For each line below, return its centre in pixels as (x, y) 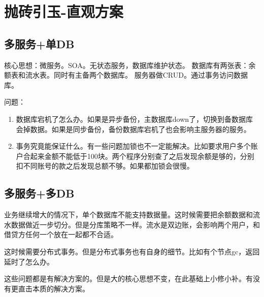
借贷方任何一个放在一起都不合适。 (61, 234)
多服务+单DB (39, 43)
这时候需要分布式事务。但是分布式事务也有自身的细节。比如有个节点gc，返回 (132, 251)
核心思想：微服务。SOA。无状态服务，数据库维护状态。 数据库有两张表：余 (130, 65)
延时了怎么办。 (29, 261)
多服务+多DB (39, 193)
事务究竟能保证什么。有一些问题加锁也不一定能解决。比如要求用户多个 (133, 146)
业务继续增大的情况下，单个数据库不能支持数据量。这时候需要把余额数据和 (128, 214)
